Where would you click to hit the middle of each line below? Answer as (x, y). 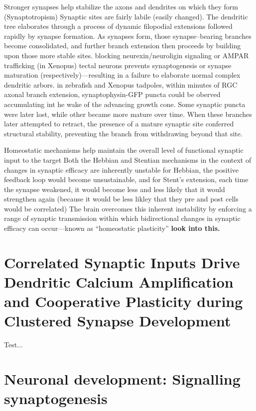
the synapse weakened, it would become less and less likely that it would (115, 189)
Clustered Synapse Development (118, 321)
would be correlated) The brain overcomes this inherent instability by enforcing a (128, 208)
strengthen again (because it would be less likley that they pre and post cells (121, 199)
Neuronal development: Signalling (122, 379)
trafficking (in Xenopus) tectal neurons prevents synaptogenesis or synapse (118, 65)
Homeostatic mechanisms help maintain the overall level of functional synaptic (124, 150)
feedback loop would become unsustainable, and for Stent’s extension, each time (126, 179)
